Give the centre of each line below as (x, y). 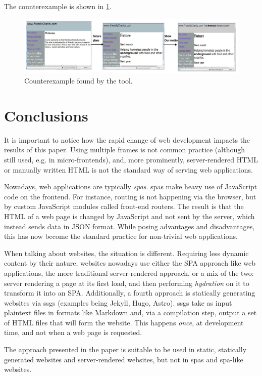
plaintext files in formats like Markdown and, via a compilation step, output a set (130, 312)
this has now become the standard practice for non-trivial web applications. (121, 236)
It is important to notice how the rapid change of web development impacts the (127, 139)
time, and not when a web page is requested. (73, 332)
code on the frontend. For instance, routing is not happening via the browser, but (130, 196)
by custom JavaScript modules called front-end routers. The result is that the (124, 206)
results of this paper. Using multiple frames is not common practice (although (125, 150)
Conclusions (46, 115)
